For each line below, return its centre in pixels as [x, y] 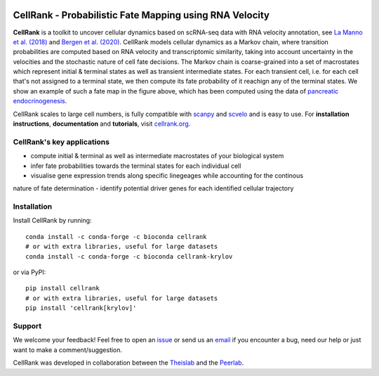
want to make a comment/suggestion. [68, 350]
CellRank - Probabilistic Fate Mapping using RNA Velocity [141, 15]
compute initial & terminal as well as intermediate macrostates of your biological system [157, 156]
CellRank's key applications [61, 142]
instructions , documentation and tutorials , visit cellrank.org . [102, 124]
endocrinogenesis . [40, 101]
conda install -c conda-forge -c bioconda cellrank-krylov [129, 256]
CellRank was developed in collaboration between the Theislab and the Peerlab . [128, 363]
